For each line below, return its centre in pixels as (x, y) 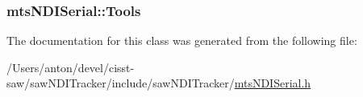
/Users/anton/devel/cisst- (71, 67)
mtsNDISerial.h (273, 83)
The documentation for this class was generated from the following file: (182, 40)
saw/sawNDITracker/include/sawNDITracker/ (121, 83)
